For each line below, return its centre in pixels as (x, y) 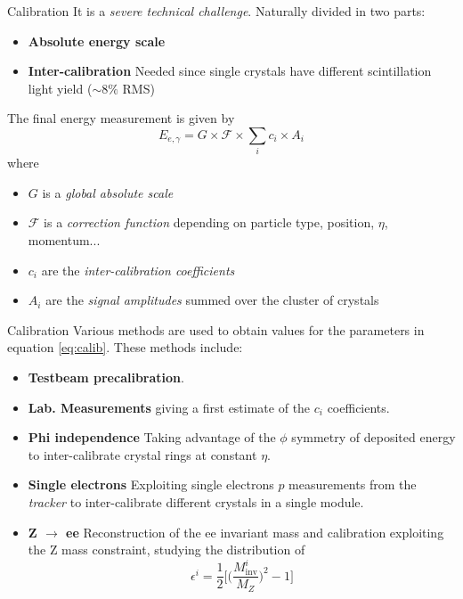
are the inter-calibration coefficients (138, 270)
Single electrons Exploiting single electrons (151, 484)
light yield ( (60, 88)
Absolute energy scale (97, 41)
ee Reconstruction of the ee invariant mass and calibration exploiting (255, 532)
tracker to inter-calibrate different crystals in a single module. (196, 502)
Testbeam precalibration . (106, 377)
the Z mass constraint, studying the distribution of (167, 550)
